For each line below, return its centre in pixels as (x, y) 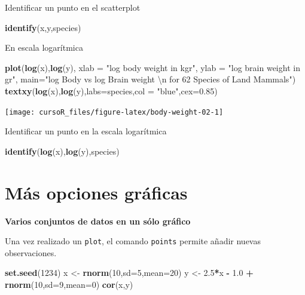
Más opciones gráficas (96, 192)
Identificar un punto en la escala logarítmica (86, 131)
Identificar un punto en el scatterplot (73, 7)
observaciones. (31, 252)
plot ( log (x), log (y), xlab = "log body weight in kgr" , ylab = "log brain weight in (152, 67)
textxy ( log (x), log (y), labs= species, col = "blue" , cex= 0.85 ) (111, 90)
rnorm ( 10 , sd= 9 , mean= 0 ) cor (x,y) (69, 284)
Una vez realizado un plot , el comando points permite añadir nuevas (133, 241)
